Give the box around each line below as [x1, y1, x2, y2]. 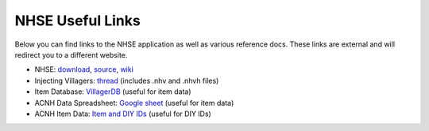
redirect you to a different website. [14, 50, 128, 59]
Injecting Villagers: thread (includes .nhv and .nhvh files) [34, 76, 219, 85]
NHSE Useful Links [14, 12, 141, 29]
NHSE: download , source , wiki [34, 65, 134, 74]
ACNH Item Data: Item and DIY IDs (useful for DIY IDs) [34, 109, 212, 118]
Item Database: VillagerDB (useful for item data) [34, 87, 191, 96]
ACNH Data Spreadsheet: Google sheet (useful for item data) [34, 98, 234, 107]
